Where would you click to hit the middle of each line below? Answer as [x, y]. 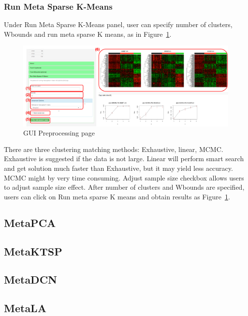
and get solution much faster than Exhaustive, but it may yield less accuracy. [118, 168]
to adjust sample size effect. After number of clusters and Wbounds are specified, [124, 187]
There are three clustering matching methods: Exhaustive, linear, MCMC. [114, 149]
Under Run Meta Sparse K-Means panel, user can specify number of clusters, [118, 24]
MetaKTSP [33, 251]
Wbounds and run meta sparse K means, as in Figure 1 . [88, 34]
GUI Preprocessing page [59, 133]
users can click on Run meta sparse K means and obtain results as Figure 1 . [117, 196]
